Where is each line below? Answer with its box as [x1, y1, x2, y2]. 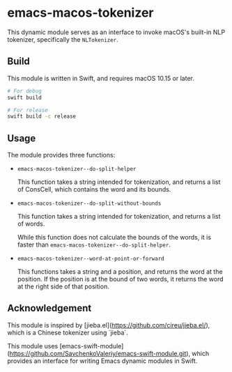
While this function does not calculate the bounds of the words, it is [17, 233, 211, 242]
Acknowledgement [7, 302, 92, 314]
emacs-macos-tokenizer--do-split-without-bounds [17, 200, 162, 207]
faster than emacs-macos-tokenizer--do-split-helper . [17, 240, 171, 249]
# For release [7, 107, 49, 114]
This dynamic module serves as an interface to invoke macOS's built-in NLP [7, 28, 225, 36]
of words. [17, 219, 45, 228]
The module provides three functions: [7, 151, 116, 160]
